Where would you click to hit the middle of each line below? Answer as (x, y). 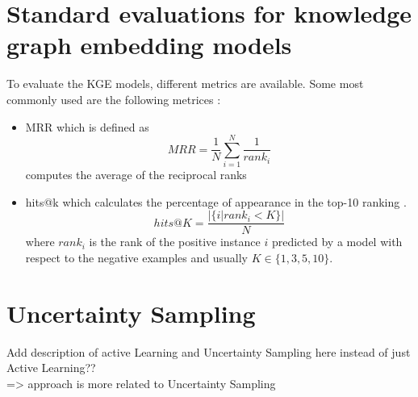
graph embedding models (149, 45)
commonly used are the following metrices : (114, 99)
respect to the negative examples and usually (136, 258)
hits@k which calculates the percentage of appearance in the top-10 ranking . (216, 201)
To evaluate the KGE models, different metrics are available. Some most (185, 84)
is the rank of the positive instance (175, 242)
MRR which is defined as (87, 126)
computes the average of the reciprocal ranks (136, 175)
